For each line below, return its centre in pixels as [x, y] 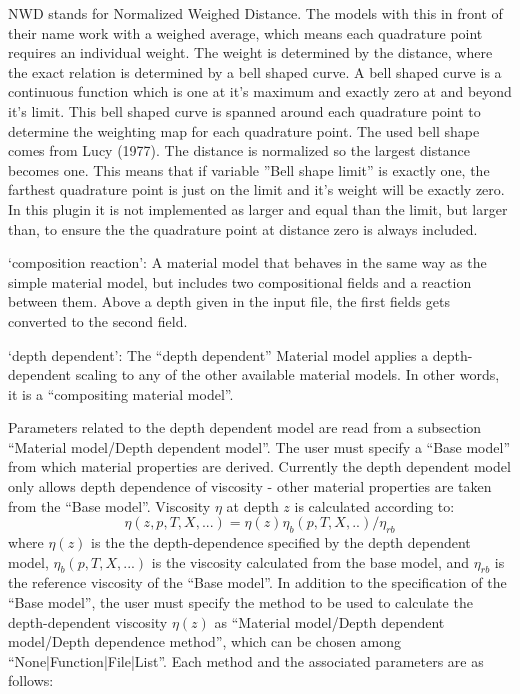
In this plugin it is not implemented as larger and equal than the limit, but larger [258, 208]
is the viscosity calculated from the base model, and [310, 561]
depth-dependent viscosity [88, 621]
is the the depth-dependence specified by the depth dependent [281, 542]
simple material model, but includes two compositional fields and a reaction [240, 281]
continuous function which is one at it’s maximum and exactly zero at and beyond [260, 91]
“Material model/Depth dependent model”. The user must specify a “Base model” [259, 446]
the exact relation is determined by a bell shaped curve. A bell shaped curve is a [255, 71]
